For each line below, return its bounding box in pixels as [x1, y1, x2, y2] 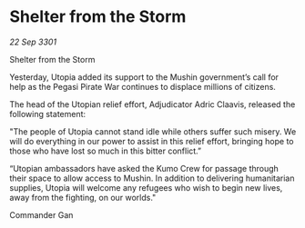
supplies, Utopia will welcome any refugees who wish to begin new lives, [9, 182, 283, 193]
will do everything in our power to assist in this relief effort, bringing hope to [9, 135, 294, 146]
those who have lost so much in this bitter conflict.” [9, 145, 202, 156]
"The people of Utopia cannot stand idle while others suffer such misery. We [9, 125, 297, 137]
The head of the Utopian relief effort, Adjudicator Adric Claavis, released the [9, 98, 296, 110]
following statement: [9, 108, 86, 119]
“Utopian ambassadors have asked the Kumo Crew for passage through [9, 163, 280, 173]
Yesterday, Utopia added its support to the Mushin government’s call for [9, 71, 280, 83]
